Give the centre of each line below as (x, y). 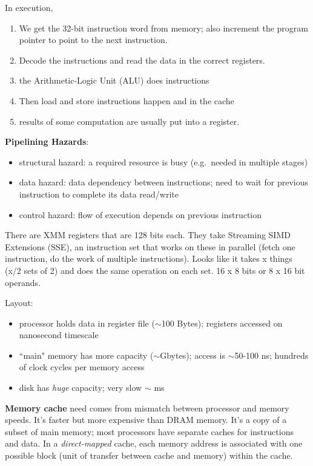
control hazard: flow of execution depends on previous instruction (140, 214)
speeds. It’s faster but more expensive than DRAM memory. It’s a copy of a (146, 420)
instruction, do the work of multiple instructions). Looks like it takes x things (149, 258)
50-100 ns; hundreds (272, 355)
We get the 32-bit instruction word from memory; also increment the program (163, 28)
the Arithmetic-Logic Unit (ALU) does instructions (114, 80)
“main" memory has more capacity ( (86, 355)
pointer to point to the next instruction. (93, 40)
